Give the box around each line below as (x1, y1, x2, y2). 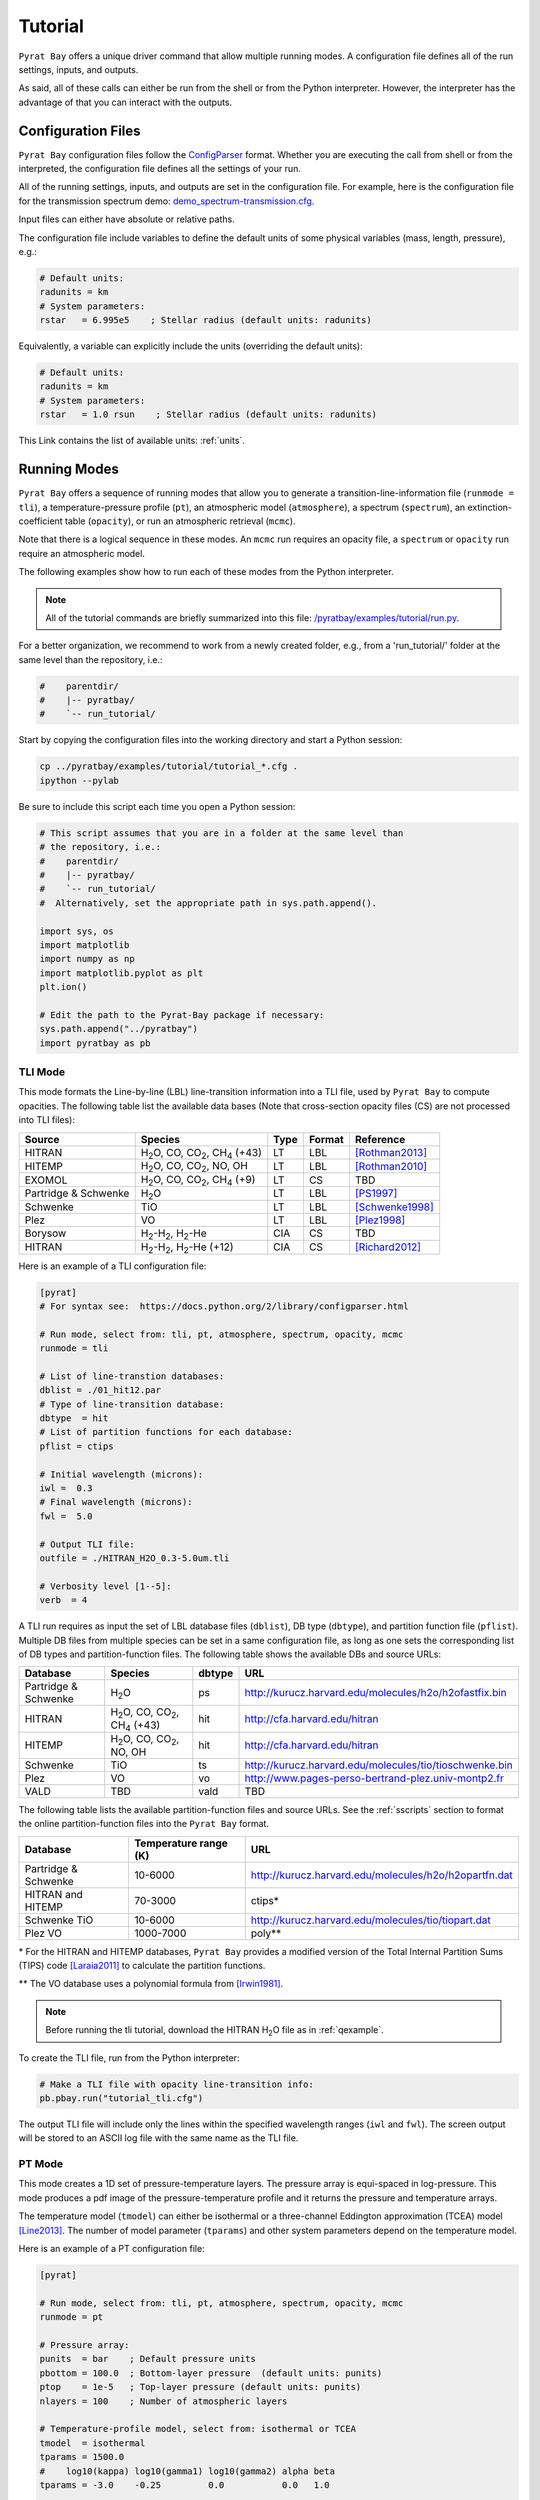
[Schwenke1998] (355, 1200, 434, 1214)
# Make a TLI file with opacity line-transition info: (39, 2078, 314, 2090)
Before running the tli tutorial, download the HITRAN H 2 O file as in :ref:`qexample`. (45, 2024, 384, 2038)
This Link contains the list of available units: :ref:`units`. (18, 435, 245, 447)
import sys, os (39, 925, 114, 937)
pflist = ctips (39, 1440, 114, 1452)
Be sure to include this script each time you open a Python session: (18, 800, 296, 812)
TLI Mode (18, 1065, 65, 1079)
